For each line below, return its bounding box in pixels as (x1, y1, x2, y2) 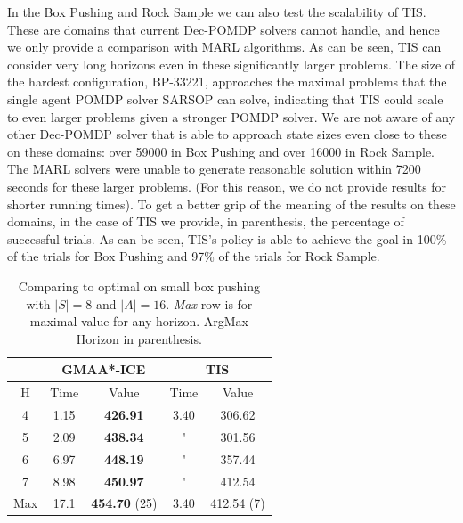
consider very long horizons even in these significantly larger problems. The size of (7, 54, 456, 73)
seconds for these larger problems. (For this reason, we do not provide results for (7, 176, 447, 195)
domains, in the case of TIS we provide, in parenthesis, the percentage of (7, 212, 404, 231)
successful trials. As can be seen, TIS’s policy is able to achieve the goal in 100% (7, 229, 447, 248)
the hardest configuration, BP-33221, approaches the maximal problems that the (7, 72, 447, 91)
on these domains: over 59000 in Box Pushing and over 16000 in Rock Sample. (7, 142, 435, 160)
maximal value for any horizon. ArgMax (29, 312, 248, 331)
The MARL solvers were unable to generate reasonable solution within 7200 (7, 159, 421, 178)
